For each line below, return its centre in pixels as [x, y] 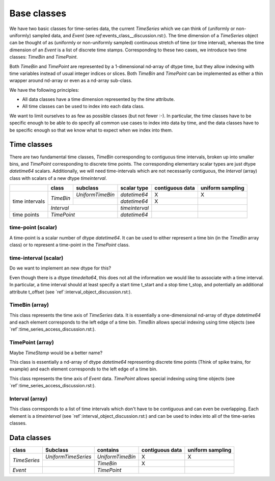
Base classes [38, 13]
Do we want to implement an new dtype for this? [60, 268]
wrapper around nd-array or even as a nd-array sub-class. [71, 81]
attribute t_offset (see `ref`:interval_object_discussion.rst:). [71, 292]
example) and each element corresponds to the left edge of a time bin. [84, 369]
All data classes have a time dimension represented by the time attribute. [99, 99]
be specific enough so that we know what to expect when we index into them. [91, 130]
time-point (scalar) [33, 228]
